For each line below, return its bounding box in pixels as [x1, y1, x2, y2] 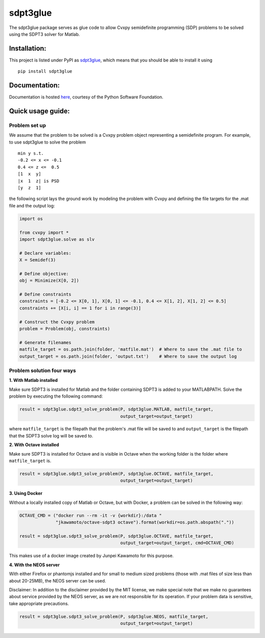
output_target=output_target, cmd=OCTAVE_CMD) [120, 540, 235, 546]
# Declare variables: [19, 250, 72, 256]
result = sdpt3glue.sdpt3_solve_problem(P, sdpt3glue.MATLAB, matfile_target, [19, 406, 213, 412]
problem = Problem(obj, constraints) [19, 326, 110, 332]
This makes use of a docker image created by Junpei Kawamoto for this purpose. [9, 553, 174, 559]
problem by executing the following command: [9, 393, 103, 399]
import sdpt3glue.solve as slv [19, 236, 95, 242]
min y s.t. [18, 150, 44, 156]
